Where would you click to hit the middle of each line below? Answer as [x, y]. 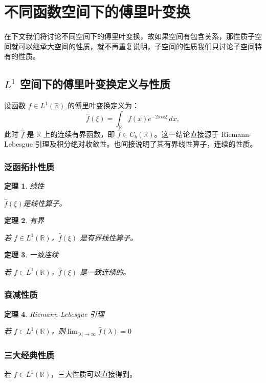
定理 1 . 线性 [24, 185]
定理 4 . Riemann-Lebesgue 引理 [54, 314]
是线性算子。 [45, 203]
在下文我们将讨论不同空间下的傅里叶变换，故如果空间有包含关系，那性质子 [129, 36]
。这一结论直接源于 [186, 134]
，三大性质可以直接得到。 [94, 374]
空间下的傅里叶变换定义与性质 [95, 84]
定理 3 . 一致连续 [31, 255]
